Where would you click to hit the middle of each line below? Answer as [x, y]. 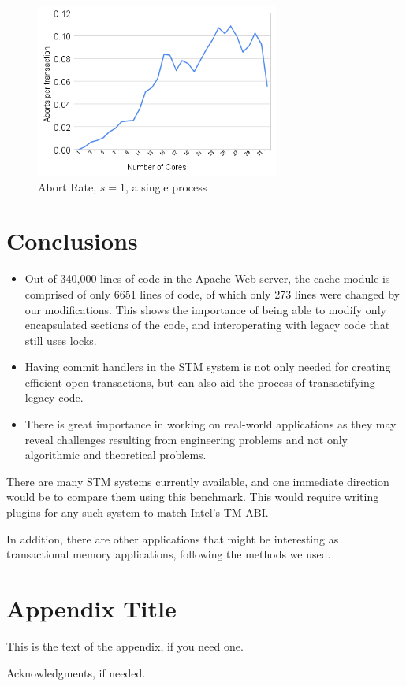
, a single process [166, 186]
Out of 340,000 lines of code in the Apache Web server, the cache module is [207, 278]
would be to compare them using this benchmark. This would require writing [193, 497]
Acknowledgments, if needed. [76, 672]
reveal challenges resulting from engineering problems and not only [186, 439]
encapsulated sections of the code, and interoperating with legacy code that [207, 325]
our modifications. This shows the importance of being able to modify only [205, 309]
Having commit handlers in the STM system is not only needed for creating [208, 367]
